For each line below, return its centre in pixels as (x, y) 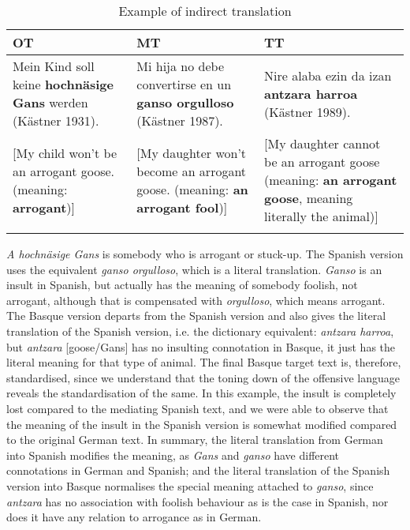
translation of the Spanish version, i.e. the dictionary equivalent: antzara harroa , (200, 331)
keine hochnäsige (63, 84)
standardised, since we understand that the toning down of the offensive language (203, 377)
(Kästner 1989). (307, 111)
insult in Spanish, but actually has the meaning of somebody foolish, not (182, 285)
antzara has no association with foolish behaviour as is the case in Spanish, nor (198, 501)
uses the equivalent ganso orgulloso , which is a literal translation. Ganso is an (194, 269)
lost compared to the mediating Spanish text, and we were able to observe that (198, 408)
